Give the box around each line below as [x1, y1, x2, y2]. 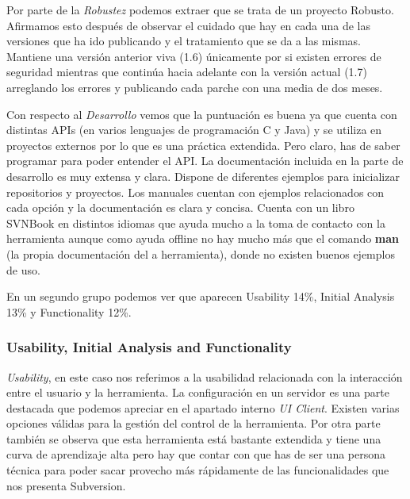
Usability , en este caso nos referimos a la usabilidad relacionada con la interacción [6, 368, 403, 385]
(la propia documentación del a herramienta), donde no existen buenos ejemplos [6, 245, 395, 262]
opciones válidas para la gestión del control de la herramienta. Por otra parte [6, 415, 381, 432]
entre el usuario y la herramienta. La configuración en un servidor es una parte [6, 384, 389, 401]
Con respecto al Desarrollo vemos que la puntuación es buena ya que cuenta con [6, 106, 397, 122]
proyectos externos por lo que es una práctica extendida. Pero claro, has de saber [6, 136, 400, 153]
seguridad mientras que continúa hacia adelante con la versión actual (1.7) [6, 63, 367, 80]
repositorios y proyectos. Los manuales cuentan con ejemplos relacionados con [6, 183, 385, 200]
